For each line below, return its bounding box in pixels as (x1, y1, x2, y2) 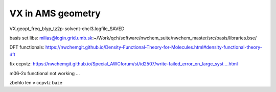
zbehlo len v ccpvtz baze (9, 79, 62, 85)
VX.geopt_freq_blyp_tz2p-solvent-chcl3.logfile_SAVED (9, 26, 125, 32)
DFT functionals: (9, 44, 44, 51)
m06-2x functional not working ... (9, 70, 80, 76)
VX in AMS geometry (9, 8, 101, 19)
